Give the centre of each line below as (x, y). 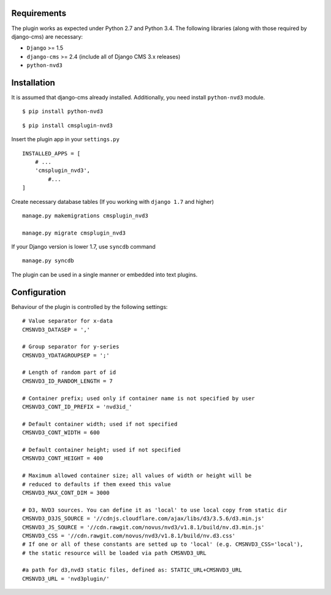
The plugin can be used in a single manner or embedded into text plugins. (105, 274)
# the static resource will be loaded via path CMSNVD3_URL (114, 553)
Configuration (39, 292)
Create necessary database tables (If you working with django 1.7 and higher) (113, 201)
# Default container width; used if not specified (100, 424)
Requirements (39, 13)
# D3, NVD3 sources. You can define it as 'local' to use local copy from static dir (155, 510)
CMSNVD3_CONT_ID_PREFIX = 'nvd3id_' (77, 407)
